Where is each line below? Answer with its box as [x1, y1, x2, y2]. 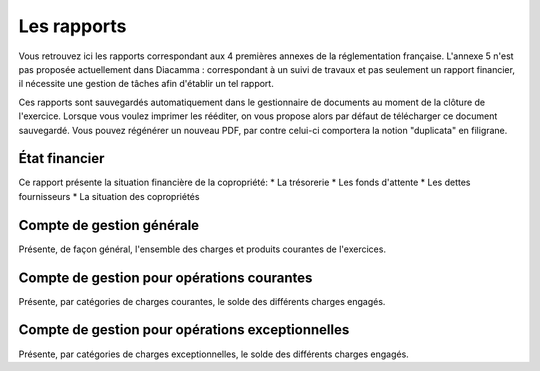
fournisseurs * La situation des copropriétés [18, 190, 200, 202]
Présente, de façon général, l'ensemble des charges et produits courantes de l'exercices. [18, 243, 387, 255]
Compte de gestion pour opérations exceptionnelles [18, 321, 350, 339]
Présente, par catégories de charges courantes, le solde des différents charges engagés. [18, 295, 386, 307]
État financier [18, 150, 105, 167]
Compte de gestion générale [18, 216, 200, 234]
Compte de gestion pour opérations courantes [18, 269, 313, 286]
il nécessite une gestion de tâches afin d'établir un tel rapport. [18, 78, 274, 90]
